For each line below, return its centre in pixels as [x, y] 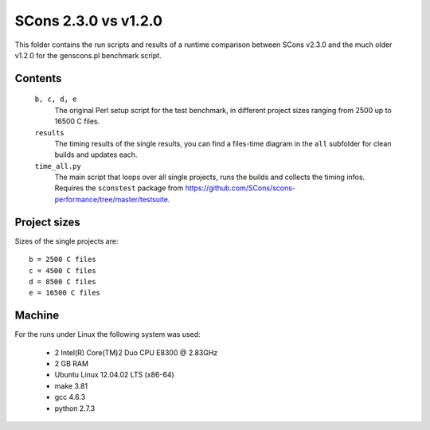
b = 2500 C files [63, 260]
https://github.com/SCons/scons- [240, 188]
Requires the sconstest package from [119, 188]
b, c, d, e [56, 99]
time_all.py [58, 166]
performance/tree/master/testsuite [111, 199]
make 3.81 [71, 385]
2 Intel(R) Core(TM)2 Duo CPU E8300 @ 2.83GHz [136, 352]
